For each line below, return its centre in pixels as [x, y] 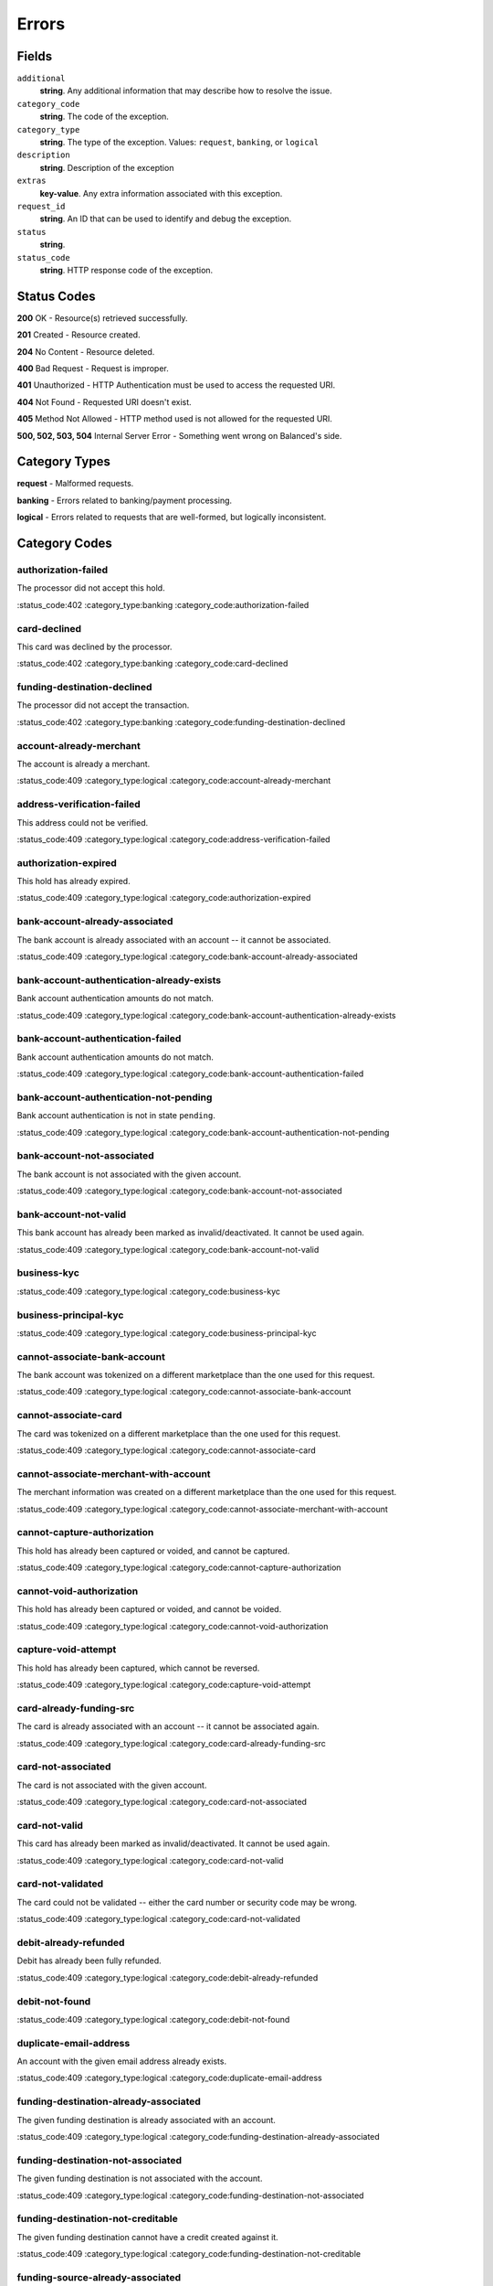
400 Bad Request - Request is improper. [93, 369]
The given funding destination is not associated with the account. [140, 2179]
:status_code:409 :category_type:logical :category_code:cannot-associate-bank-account [184, 1392]
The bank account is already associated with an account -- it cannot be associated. [174, 940]
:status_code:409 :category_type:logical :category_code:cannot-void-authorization [173, 1626]
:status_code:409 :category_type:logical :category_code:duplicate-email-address [170, 2078]
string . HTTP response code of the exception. [126, 270]
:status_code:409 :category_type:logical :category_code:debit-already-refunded [168, 1977]
